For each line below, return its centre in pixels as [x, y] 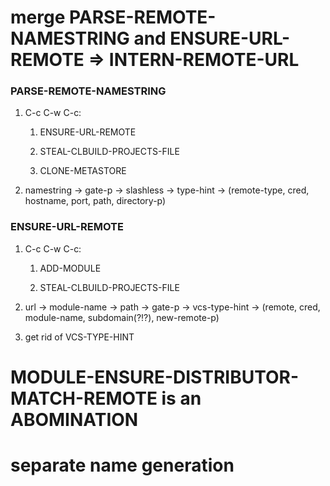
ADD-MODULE [70, 268]
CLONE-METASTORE [83, 171]
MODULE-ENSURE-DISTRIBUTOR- [155, 377]
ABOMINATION [74, 419]
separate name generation [122, 465]
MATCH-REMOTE [84, 398]
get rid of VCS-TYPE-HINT [79, 337]
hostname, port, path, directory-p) [95, 201]
